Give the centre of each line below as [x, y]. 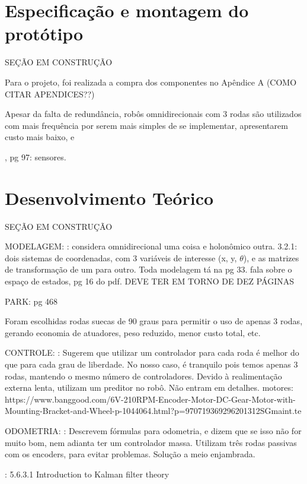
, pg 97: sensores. [36, 156]
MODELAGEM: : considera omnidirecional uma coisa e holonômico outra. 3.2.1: [151, 246]
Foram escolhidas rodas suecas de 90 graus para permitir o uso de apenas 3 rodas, [154, 321]
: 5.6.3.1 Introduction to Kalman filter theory [87, 474]
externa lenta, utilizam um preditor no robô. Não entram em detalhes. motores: [149, 387]
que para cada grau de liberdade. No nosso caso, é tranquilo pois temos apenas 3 [151, 364]
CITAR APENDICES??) [50, 94]
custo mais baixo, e [40, 137]
